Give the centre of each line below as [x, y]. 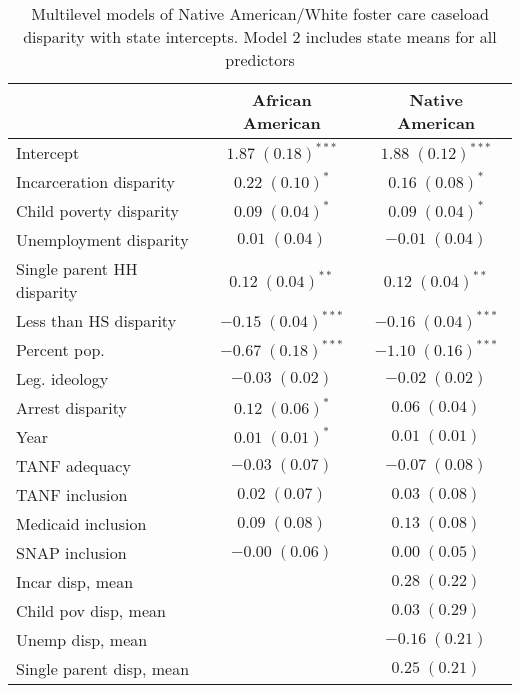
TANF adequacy [73, 465]
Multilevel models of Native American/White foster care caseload [260, 13]
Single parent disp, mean [103, 668]
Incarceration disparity [95, 181]
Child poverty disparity [97, 210]
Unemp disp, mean [82, 639]
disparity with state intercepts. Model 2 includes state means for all [260, 36]
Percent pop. [60, 349]
